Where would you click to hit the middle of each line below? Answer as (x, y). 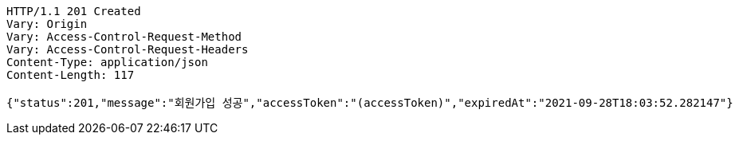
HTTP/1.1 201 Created (74, 11)
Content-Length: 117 (71, 75)
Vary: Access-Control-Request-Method (124, 37)
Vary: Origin (47, 24)
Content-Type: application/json (107, 62)
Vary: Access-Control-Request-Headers (128, 49)
